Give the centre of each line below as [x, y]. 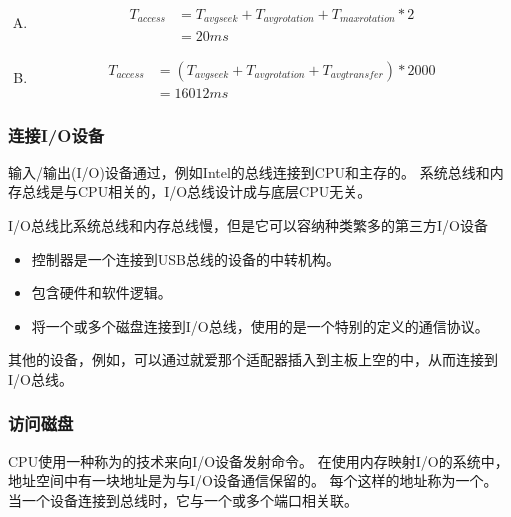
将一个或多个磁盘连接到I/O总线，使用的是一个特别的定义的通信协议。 [260, 325]
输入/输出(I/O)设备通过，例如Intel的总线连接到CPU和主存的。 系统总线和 [249, 171]
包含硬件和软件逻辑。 [101, 292]
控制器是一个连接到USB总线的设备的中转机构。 [185, 258]
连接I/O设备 [56, 134]
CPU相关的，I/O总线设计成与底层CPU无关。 [224, 191]
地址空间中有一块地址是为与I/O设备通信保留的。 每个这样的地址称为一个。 [253, 480]
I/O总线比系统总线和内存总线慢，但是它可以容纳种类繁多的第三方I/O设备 [248, 224]
